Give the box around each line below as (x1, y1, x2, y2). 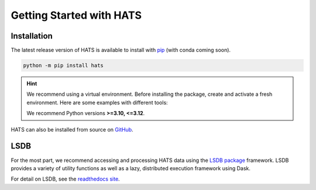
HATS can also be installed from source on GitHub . (11, 126, 134, 133)
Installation (11, 31, 53, 41)
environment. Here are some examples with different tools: (26, 99, 168, 106)
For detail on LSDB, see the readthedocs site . (11, 175, 120, 182)
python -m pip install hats (23, 62, 104, 69)
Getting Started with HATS (11, 9, 142, 22)
